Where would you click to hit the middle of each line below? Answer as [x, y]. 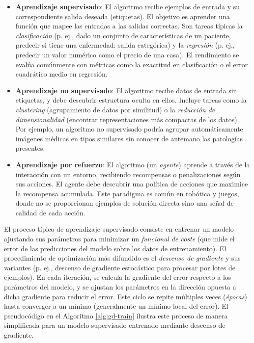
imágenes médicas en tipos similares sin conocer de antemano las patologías [129, 138]
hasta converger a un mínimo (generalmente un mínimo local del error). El [116, 306]
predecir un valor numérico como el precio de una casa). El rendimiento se [127, 54]
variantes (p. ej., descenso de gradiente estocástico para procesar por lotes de [120, 267]
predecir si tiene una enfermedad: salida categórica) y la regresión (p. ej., [125, 45]
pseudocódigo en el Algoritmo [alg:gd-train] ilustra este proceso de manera [116, 315]
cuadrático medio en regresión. [61, 74]
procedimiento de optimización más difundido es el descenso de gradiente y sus [122, 258]
